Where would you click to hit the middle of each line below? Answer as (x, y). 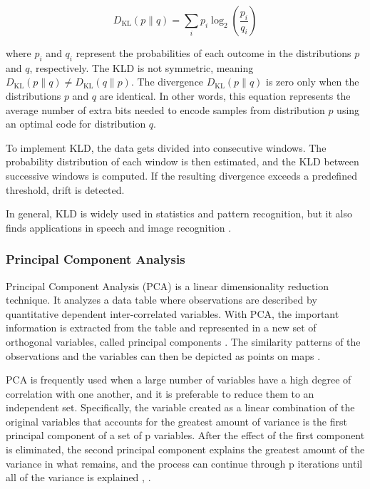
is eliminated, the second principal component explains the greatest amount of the (185, 449)
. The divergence (167, 82)
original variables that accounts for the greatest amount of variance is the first (176, 421)
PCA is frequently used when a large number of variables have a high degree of (179, 380)
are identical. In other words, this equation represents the (225, 95)
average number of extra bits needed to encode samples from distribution (165, 109)
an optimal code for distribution (76, 124)
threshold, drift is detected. (65, 189)
